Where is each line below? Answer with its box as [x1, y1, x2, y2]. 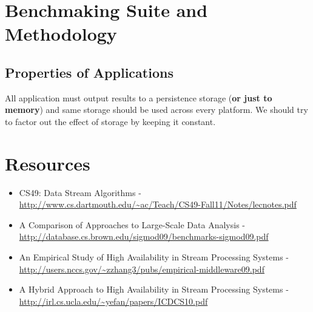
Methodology [5, 21, 117, 46]
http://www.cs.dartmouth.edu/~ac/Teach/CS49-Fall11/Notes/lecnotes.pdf [19, 198, 297, 211]
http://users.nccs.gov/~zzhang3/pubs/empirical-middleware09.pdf [19, 262, 264, 275]
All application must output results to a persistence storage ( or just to [5, 91, 272, 104]
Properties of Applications [5, 63, 173, 81]
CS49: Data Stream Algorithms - [19, 186, 141, 198]
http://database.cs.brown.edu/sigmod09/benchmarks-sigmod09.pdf [19, 230, 269, 243]
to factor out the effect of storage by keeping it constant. [5, 115, 216, 127]
